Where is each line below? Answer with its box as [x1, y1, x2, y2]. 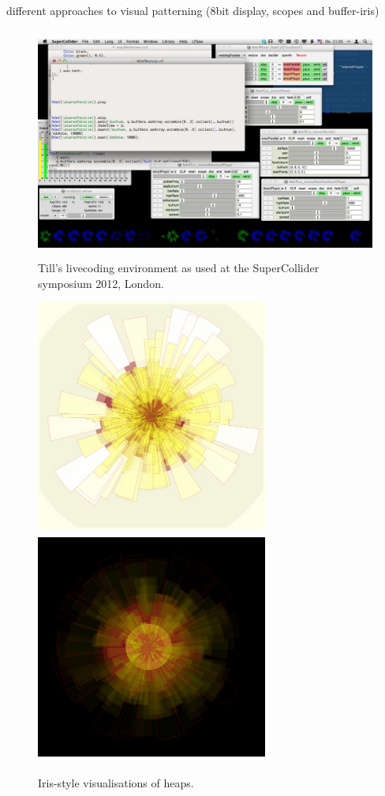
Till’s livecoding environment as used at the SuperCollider [38, 260, 320, 276]
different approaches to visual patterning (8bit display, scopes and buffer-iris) [6, 2, 379, 18]
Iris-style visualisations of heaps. [38, 774, 194, 790]
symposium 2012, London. [38, 275, 164, 291]
